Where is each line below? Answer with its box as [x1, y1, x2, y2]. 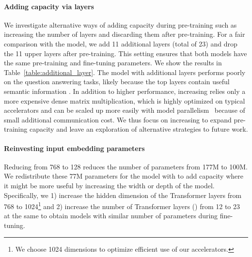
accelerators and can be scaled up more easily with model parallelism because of [4, 105, 245, 115]
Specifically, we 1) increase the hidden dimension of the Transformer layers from [4, 190, 242, 200]
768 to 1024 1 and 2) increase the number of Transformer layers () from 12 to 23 [4, 200, 240, 211]
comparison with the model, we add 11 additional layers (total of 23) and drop [4, 38, 237, 48]
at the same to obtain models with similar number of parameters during [4, 211, 218, 221]
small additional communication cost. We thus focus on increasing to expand [4, 114, 232, 124]
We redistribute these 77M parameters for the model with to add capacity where [4, 171, 243, 181]
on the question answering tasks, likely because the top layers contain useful [4, 76, 230, 87]
